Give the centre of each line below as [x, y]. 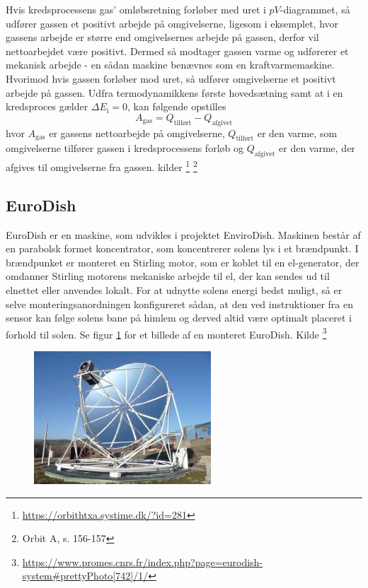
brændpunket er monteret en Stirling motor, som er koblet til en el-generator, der [183, 262]
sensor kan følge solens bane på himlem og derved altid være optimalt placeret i [179, 318]
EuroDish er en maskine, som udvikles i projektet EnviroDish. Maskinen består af [183, 234]
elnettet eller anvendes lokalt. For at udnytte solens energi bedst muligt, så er [174, 289]
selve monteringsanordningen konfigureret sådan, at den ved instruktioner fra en [180, 304]
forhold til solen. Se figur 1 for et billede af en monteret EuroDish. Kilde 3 [166, 333]
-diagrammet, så [315, 9]
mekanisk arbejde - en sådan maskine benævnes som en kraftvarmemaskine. [170, 65]
